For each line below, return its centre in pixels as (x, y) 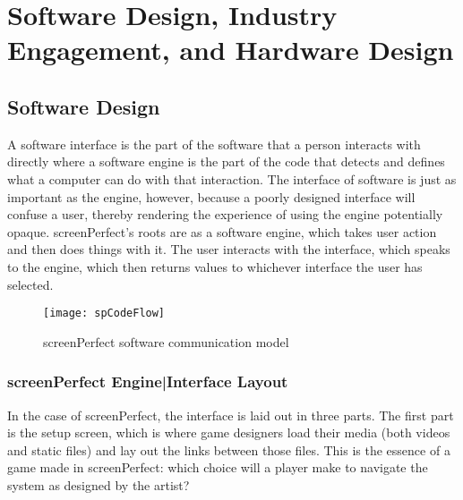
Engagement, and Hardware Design (231, 50)
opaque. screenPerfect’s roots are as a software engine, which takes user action (222, 231)
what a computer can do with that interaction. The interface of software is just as (232, 178)
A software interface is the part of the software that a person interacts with (214, 144)
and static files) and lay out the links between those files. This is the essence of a (229, 449)
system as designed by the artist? (99, 484)
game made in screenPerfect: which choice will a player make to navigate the (218, 467)
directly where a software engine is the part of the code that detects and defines (226, 161)
